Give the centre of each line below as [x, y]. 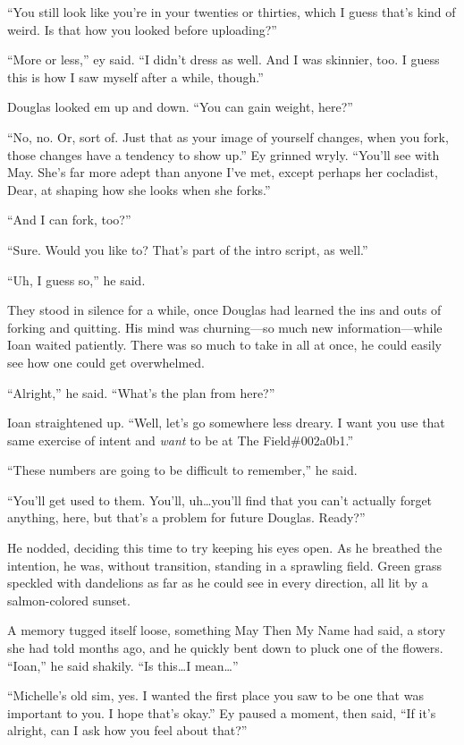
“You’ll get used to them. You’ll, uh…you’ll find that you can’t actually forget [220, 499]
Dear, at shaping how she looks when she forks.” [139, 189]
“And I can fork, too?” [69, 220]
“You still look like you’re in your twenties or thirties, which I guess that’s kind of [232, 12]
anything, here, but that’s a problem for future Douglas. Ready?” [186, 517]
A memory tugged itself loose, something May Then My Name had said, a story [227, 630]
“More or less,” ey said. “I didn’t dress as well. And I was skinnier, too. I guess [224, 59]
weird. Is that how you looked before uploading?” [142, 29]
